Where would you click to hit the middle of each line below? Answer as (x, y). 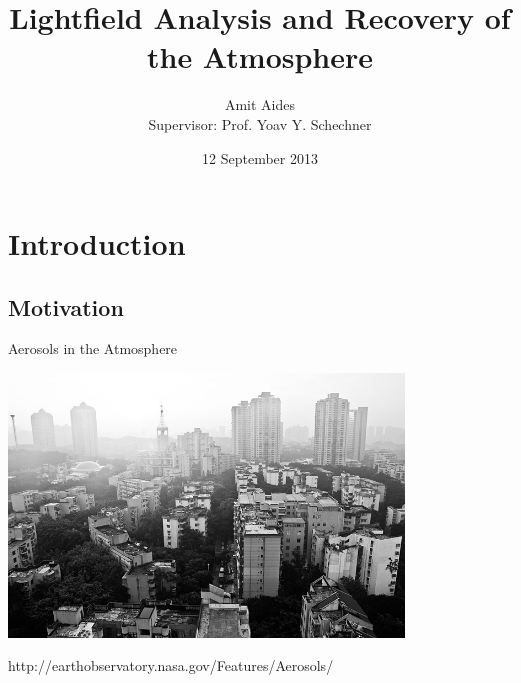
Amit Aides (260, 104)
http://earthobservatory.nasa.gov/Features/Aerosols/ (171, 665)
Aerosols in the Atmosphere (93, 348)
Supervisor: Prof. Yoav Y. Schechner (260, 123)
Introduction (97, 243)
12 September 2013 (260, 157)
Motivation (66, 306)
